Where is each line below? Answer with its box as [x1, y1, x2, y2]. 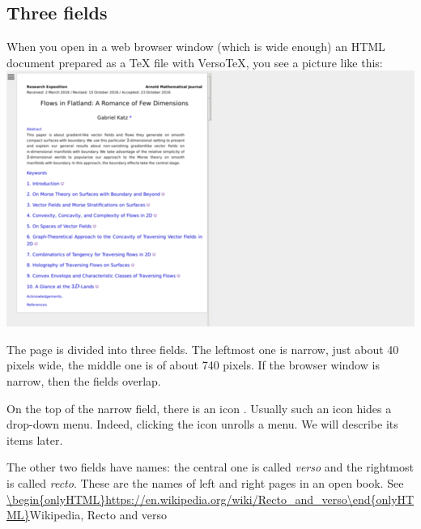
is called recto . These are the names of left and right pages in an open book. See [6, 474, 404, 491]
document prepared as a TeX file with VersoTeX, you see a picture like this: [6, 53, 383, 70]
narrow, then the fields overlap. [6, 373, 161, 389]
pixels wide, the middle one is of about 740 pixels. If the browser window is [6, 356, 380, 373]
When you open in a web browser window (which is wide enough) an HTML [6, 38, 385, 55]
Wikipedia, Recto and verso [29, 506, 168, 523]
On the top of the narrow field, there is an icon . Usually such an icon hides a [6, 399, 392, 416]
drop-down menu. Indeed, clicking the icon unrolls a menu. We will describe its [6, 416, 398, 433]
